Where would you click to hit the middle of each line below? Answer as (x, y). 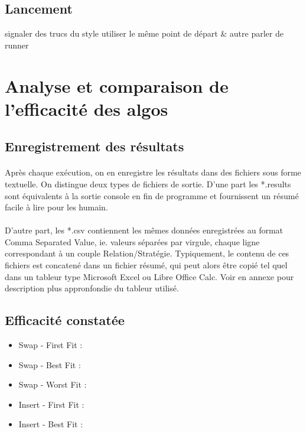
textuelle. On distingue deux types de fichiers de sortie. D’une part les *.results (148, 183)
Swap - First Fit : (51, 345)
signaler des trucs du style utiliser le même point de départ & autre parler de (144, 33)
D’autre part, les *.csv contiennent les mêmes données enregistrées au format (144, 230)
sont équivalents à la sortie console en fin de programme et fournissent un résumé (152, 195)
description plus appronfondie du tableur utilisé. (92, 288)
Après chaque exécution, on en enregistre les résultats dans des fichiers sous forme (153, 172)
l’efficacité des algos (87, 108)
